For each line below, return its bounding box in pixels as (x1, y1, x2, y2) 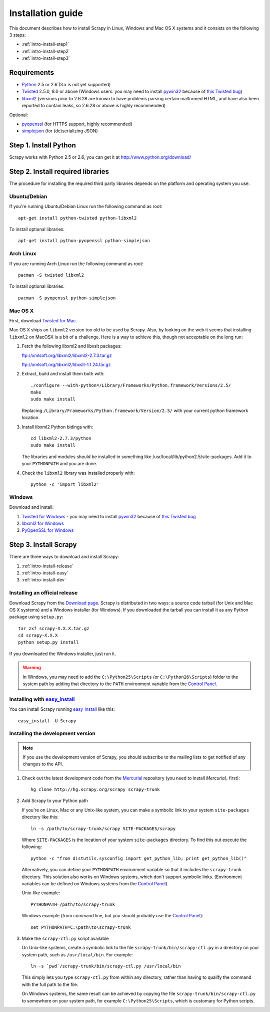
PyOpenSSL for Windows (21, 527, 74, 533)
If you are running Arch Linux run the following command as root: (9, 261, 143, 267)
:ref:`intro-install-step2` (21, 48, 70, 54)
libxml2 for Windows (21, 520, 64, 526)
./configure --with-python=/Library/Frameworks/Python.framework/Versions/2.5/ (30, 382, 231, 388)
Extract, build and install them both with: (21, 371, 105, 377)
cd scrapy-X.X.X (18, 633, 58, 639)
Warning (22, 665, 41, 671)
